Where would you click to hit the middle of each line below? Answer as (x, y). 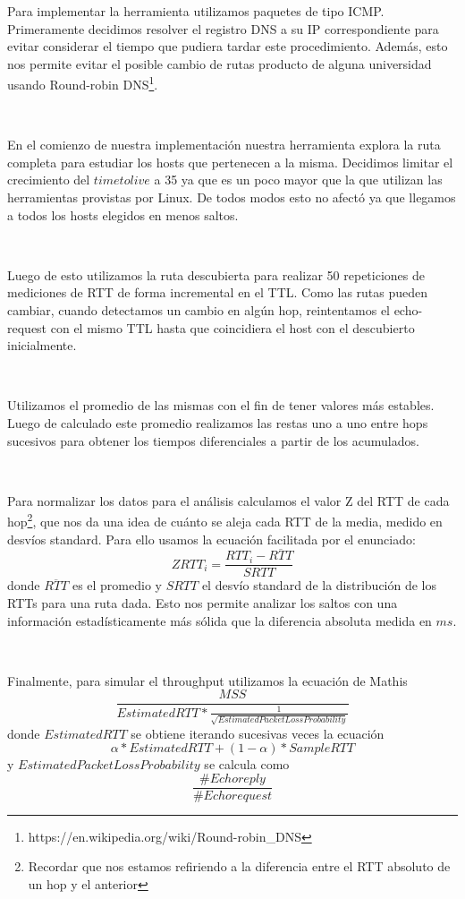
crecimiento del (49, 180)
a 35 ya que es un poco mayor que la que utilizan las (298, 180)
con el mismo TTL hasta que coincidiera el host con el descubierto (232, 327)
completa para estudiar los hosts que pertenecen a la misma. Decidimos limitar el (230, 162)
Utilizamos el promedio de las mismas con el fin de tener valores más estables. (221, 405)
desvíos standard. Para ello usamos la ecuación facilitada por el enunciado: (211, 539)
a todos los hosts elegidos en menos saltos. (123, 214)
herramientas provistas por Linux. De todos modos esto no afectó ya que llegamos (232, 197)
